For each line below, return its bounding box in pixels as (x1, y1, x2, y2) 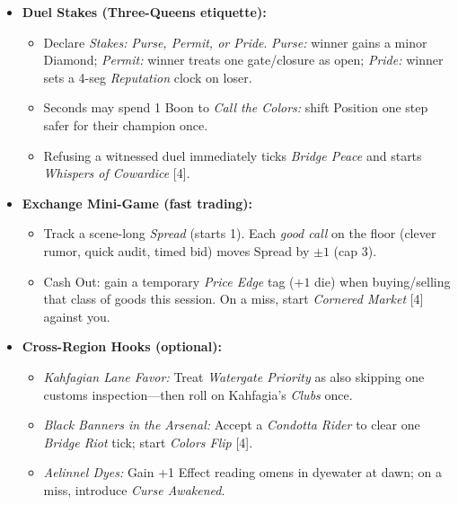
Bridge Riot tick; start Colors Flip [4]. (43, 432, 253, 451)
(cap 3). (333, 241, 377, 260)
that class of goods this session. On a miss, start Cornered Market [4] (43, 289, 424, 308)
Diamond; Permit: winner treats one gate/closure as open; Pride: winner (43, 50, 444, 69)
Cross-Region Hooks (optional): (22, 337, 222, 356)
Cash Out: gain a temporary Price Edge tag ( (43, 271, 295, 290)
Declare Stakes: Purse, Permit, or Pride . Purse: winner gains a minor (43, 32, 427, 51)
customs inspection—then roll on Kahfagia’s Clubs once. (43, 385, 353, 403)
